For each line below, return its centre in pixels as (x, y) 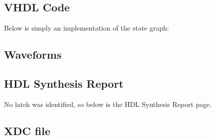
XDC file (27, 130)
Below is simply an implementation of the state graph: (86, 28)
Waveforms (33, 54)
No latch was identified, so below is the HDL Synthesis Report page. (108, 104)
